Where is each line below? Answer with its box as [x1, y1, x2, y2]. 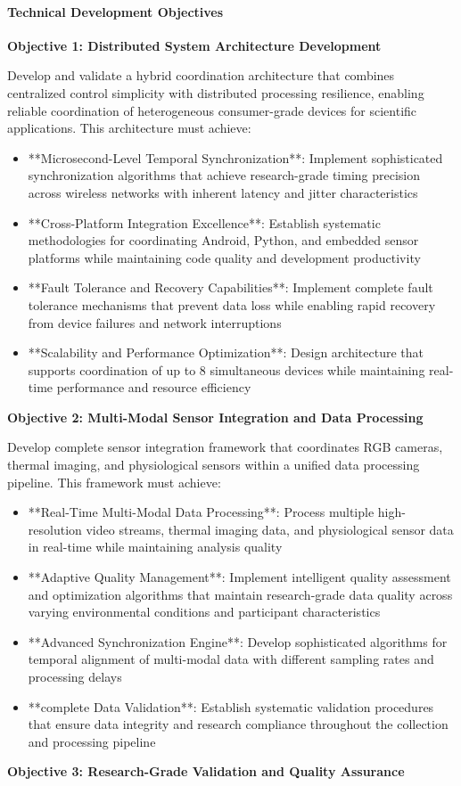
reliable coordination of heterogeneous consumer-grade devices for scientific [7, 101, 417, 119]
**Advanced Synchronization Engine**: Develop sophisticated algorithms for [28, 632, 448, 651]
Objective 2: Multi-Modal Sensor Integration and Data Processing [7, 407, 424, 426]
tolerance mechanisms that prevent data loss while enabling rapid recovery [28, 295, 436, 314]
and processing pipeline [28, 732, 156, 750]
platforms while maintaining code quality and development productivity [28, 248, 421, 266]
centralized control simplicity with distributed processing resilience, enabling [7, 83, 424, 102]
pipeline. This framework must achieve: [7, 472, 221, 491]
